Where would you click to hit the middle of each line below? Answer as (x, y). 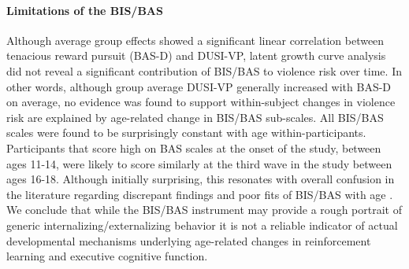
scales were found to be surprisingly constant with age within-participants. (186, 133)
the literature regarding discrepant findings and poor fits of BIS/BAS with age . (200, 194)
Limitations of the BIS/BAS (85, 10)
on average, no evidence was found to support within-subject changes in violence (201, 102)
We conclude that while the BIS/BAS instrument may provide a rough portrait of (204, 210)
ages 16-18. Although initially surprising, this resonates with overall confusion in (201, 179)
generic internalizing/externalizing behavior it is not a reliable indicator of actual (202, 225)
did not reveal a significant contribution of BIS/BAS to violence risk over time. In (204, 70)
